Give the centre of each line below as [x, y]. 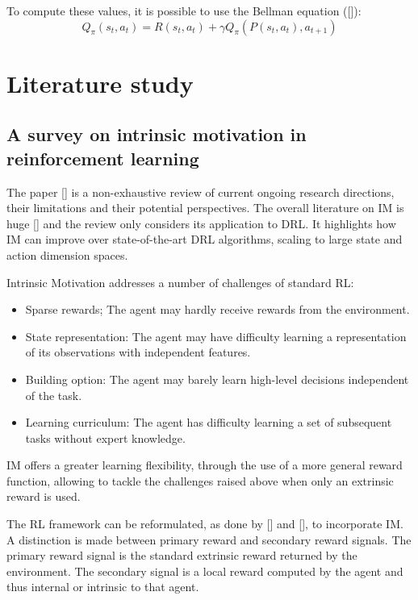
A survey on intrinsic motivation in [157, 134]
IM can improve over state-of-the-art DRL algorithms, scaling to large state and [205, 239]
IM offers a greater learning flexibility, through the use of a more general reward [205, 465]
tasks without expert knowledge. [105, 437]
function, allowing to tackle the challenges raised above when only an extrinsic [200, 480]
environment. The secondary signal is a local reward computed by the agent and [205, 571]
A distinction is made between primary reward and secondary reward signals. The [209, 539]
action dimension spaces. [67, 254]
